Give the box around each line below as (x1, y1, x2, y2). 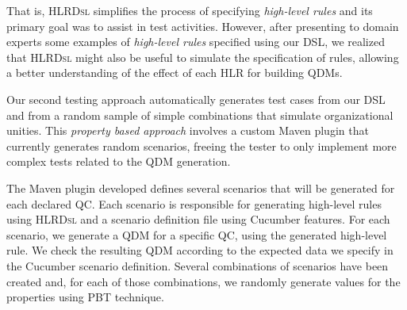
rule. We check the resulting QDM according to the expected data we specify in (6, 242, 394, 258)
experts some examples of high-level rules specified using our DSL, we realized (6, 33, 385, 50)
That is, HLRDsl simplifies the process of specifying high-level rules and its (6, 2, 373, 18)
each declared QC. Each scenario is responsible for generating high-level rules (6, 195, 382, 212)
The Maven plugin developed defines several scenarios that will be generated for (6, 179, 395, 196)
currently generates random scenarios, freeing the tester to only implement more (6, 137, 397, 154)
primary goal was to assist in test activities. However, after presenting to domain (6, 17, 399, 34)
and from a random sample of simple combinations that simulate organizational (6, 106, 394, 123)
